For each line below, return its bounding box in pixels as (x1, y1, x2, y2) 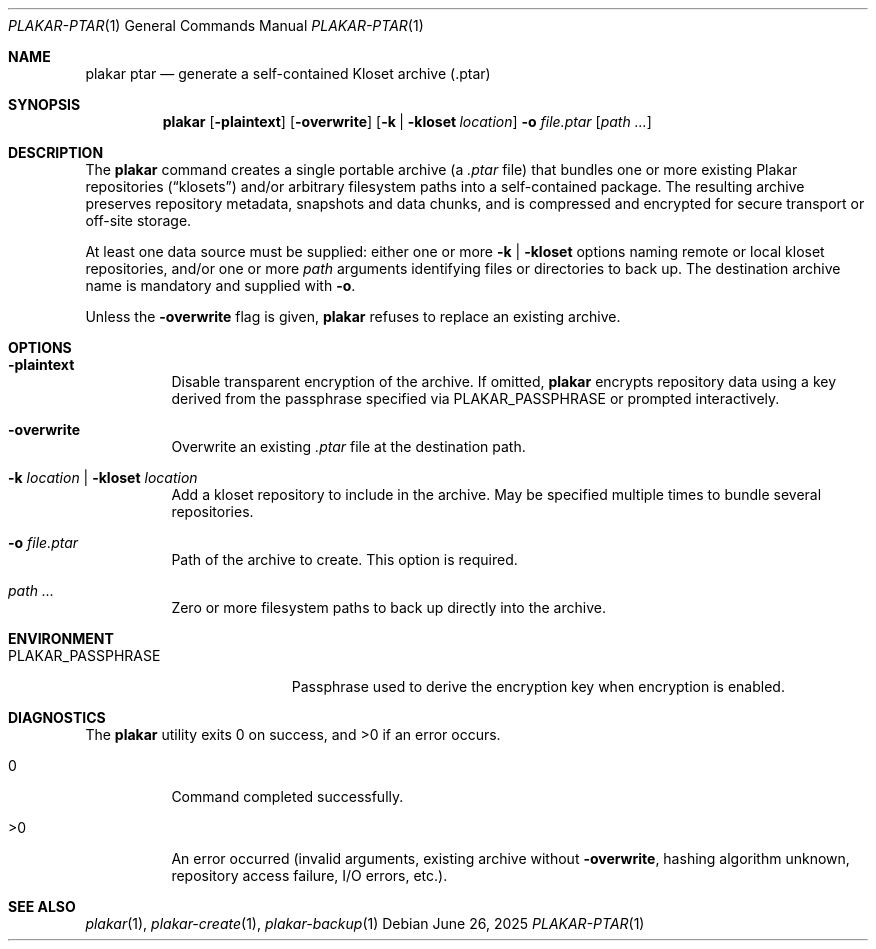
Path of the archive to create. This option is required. (171, 551, 518, 568)
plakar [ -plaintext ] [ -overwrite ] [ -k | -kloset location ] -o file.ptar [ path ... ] (162, 113, 652, 130)
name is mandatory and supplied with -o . (85, 277, 356, 294)
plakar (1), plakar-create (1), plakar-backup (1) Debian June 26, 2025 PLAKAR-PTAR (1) (85, 915, 645, 932)
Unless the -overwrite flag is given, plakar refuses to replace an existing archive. (85, 308, 621, 325)
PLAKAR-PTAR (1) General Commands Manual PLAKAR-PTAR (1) (8, 17, 424, 34)
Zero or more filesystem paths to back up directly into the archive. (171, 599, 606, 616)
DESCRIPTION (8, 144, 104, 161)
